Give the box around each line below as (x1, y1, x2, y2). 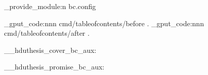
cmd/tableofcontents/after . (4, 28, 90, 38)
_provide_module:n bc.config (4, 1, 96, 11)
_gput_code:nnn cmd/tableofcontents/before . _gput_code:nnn (4, 18, 204, 28)
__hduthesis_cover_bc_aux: (4, 44, 97, 55)
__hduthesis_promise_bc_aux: (4, 61, 105, 72)
